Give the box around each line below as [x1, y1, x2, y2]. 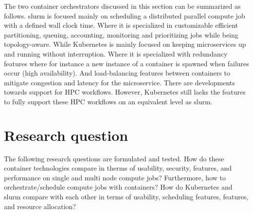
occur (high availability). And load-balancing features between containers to [4, 68, 231, 78]
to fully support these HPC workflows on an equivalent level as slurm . [4, 96, 213, 106]
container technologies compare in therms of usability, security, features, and [4, 163, 232, 173]
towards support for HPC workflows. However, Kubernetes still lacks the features [4, 87, 246, 97]
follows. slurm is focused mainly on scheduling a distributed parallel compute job [4, 10, 245, 20]
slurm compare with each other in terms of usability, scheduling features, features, [4, 192, 249, 202]
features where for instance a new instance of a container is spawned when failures [4, 58, 249, 68]
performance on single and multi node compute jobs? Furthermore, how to [4, 172, 226, 182]
